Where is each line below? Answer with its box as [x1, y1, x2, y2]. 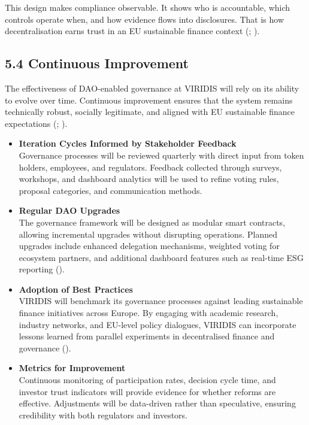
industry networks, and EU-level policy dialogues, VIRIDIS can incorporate [19, 318, 296, 330]
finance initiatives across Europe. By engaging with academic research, [19, 306, 278, 319]
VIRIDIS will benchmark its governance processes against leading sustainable [19, 295, 303, 307]
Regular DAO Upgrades [19, 204, 120, 217]
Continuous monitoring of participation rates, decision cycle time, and [19, 374, 276, 386]
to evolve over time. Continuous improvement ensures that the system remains [5, 93, 293, 106]
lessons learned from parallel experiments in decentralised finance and [19, 330, 275, 342]
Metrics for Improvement [19, 362, 126, 374]
